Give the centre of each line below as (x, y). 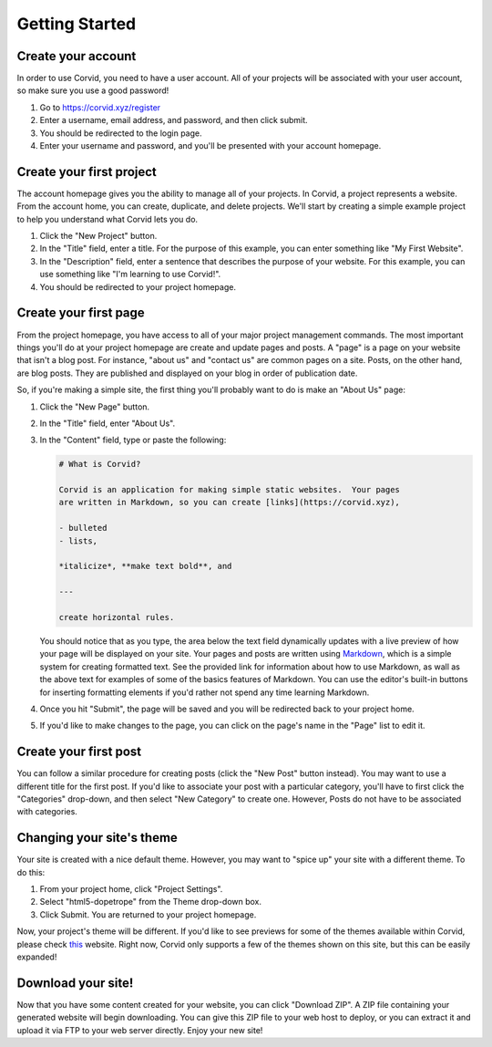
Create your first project (87, 172)
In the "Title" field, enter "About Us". (108, 423)
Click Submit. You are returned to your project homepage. (148, 914)
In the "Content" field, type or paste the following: (133, 440)
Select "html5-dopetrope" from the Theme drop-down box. (151, 902)
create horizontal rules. (117, 617)
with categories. (47, 812)
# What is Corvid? (100, 464)
